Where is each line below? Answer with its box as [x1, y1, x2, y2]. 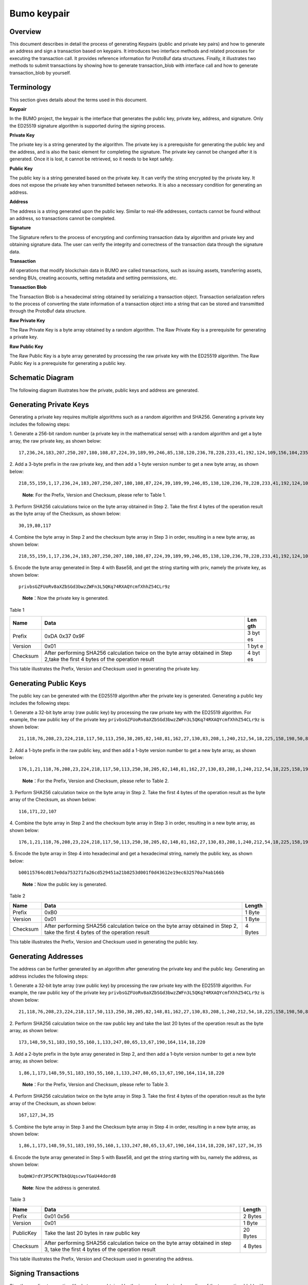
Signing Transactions [9, 1269, 80, 1278]
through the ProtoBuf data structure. [9, 308, 87, 314]
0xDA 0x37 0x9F [44, 633, 85, 640]
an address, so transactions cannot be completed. [9, 215, 116, 221]
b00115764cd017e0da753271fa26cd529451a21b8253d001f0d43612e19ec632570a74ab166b [18, 870, 224, 876]
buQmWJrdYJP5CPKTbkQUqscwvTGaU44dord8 [18, 1173, 117, 1179]
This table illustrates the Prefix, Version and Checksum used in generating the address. [9, 1256, 194, 1262]
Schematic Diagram [9, 373, 74, 382]
